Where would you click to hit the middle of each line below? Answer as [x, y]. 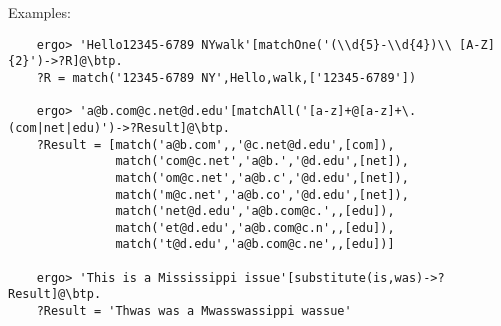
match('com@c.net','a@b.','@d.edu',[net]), [262, 161]
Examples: [39, 12]
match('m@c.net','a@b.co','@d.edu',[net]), [262, 194]
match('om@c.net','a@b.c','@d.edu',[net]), [262, 177]
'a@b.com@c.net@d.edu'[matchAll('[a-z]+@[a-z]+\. [248, 111]
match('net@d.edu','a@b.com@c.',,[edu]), [255, 211]
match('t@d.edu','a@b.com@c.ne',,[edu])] [255, 244]
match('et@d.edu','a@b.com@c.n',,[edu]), [255, 227]
